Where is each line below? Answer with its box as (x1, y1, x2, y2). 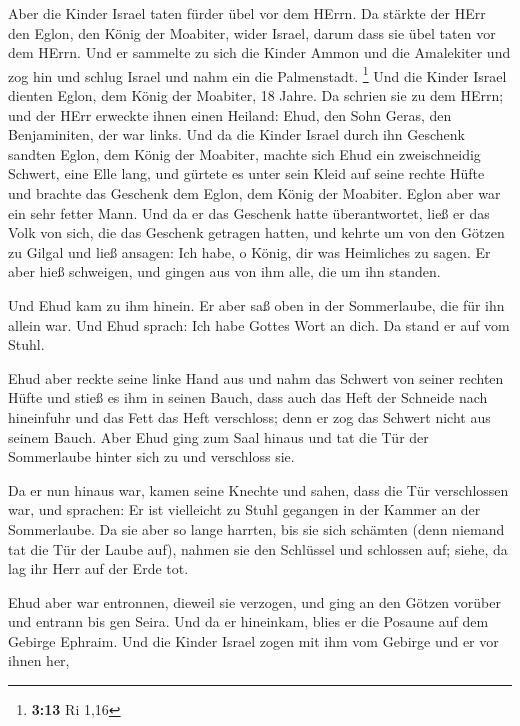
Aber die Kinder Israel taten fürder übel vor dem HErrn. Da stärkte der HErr (8, 3, 486, 23)
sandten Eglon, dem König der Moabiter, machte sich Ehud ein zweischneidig (8, 143, 481, 164)
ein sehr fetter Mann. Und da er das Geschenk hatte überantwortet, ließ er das (8, 202, 490, 223)
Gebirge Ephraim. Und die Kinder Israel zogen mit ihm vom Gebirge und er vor (8, 630, 499, 651)
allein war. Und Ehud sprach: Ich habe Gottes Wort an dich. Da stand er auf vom (8, 314, 510, 335)
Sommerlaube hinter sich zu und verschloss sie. (8, 446, 295, 467)
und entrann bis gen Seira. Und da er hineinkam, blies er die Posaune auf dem (8, 611, 489, 632)
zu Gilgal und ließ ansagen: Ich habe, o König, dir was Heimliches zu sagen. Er (8, 241, 491, 262)
